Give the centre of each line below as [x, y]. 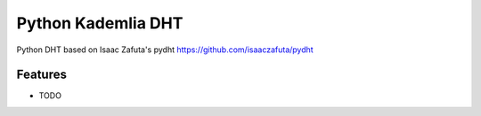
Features [41, 75]
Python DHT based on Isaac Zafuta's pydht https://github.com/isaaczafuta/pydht [165, 50]
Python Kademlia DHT [100, 23]
